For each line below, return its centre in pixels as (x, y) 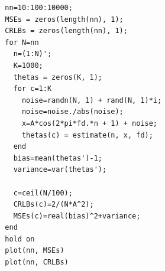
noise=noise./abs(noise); (72, 112)
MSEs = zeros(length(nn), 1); (64, 19)
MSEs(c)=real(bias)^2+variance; (77, 216)
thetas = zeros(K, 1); (58, 77)
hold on (20, 239)
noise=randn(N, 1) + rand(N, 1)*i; (92, 100)
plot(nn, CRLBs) (37, 262)
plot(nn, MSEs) (35, 251)
